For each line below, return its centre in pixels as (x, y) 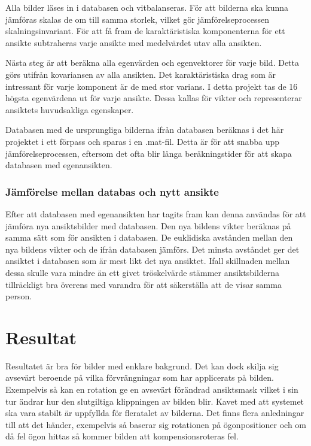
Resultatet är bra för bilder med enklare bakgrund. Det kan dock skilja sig (142, 365)
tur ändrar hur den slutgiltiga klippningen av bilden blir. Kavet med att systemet (155, 401)
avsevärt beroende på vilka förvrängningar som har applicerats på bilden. (140, 377)
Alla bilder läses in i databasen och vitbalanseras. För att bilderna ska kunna (147, 7)
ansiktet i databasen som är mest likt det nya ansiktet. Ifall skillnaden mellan (148, 261)
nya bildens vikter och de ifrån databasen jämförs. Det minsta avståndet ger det (153, 249)
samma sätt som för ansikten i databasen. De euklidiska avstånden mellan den (149, 237)
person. (19, 296)
